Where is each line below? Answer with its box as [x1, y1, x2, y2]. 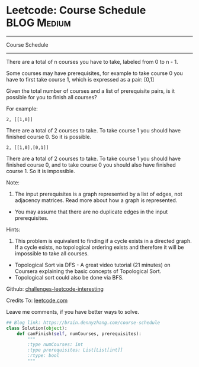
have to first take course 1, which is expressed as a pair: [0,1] [6, 76, 155, 83]
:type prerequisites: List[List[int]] [27, 347, 123, 353]
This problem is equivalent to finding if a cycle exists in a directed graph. [14, 237, 192, 244]
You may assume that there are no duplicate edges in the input [14, 208, 168, 215]
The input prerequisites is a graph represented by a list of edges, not [14, 190, 182, 197]
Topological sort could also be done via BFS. [14, 274, 124, 281]
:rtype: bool [27, 353, 60, 359]
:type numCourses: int [27, 342, 84, 347]
